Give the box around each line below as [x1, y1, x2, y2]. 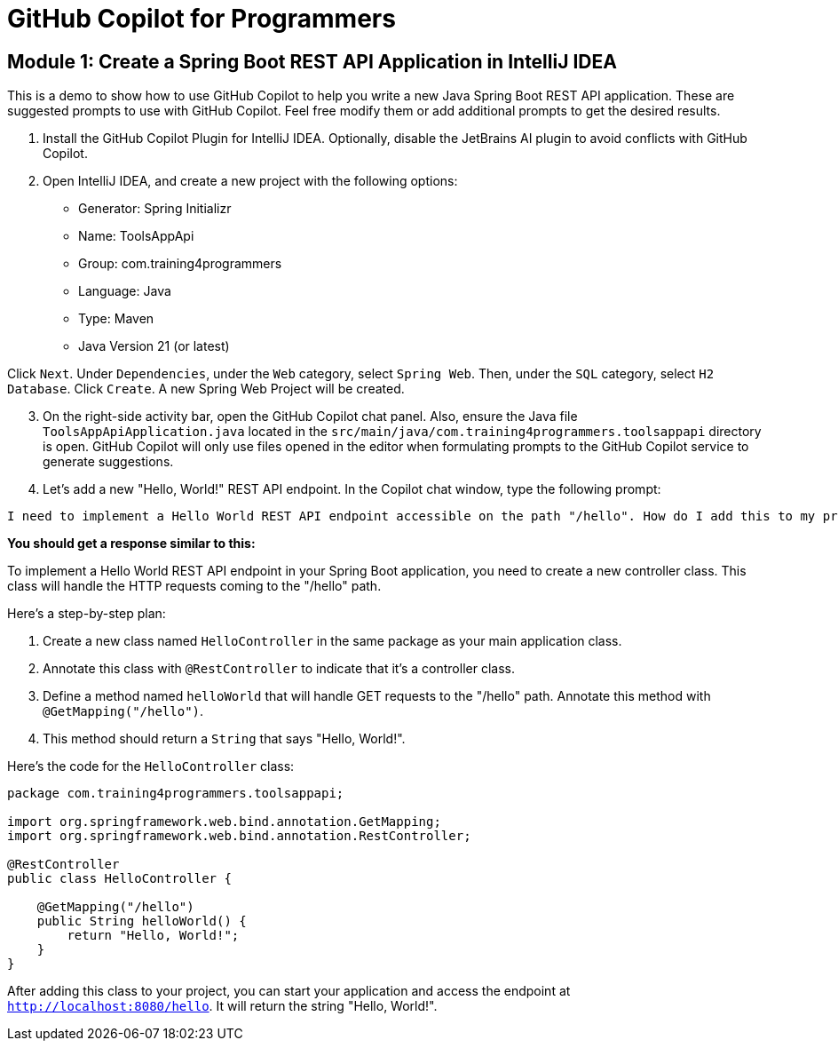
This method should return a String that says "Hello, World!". [43, 731, 406, 747]
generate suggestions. [43, 454, 174, 470]
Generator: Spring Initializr [78, 201, 232, 217]
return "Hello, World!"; [67, 928, 240, 943]
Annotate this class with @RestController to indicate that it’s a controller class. [43, 661, 515, 677]
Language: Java [78, 283, 171, 299]
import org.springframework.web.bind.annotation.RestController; [7, 829, 471, 844]
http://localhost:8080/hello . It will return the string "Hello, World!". [7, 998, 438, 1014]
